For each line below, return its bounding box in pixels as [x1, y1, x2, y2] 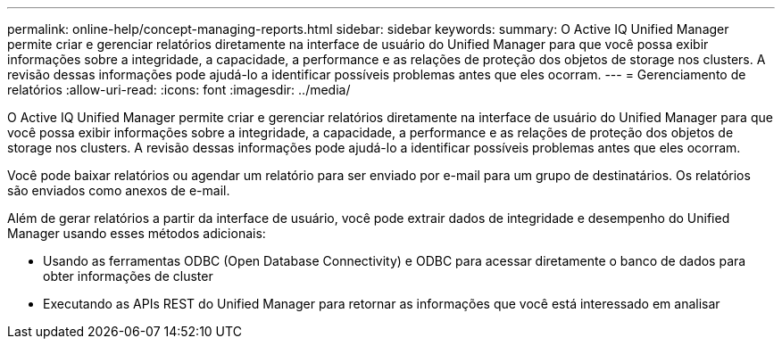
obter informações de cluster [43, 268, 213, 284]
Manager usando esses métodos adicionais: [7, 226, 266, 241]
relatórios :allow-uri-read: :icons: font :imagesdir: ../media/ [7, 82, 351, 97]
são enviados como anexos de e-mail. [7, 183, 230, 198]
